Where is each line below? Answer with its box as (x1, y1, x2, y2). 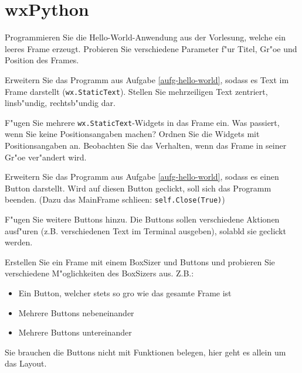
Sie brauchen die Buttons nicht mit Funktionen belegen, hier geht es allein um (5, 345, 286, 358)
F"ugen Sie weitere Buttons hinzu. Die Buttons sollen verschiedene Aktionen (5, 213, 280, 225)
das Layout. (5, 357, 47, 369)
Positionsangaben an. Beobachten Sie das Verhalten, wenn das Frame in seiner (5, 139, 287, 151)
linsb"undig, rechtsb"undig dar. (5, 97, 116, 109)
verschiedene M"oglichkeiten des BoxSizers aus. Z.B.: (5, 267, 194, 279)
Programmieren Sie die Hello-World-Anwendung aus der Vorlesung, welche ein (5, 31, 286, 43)
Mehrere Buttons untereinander (18, 326, 132, 338)
